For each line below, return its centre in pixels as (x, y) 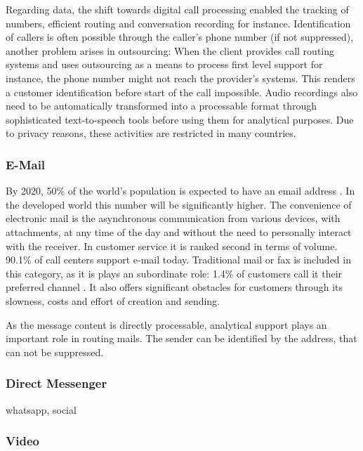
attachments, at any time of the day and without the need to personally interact (179, 231)
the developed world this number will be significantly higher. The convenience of (179, 204)
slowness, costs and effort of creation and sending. (113, 300)
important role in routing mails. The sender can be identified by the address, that (181, 338)
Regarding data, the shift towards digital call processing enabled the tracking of (177, 9)
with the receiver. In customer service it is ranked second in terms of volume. (172, 246)
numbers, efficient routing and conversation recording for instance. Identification (178, 23)
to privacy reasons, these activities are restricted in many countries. (151, 133)
